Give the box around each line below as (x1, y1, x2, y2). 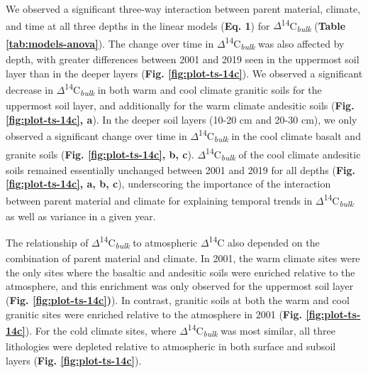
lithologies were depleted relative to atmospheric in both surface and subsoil (6, 338, 336, 353)
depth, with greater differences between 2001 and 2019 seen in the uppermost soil (6, 52, 359, 67)
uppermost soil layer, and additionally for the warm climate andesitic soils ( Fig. (6, 98, 355, 113)
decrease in (6, 82, 53, 97)
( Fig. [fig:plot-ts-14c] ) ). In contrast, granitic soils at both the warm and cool (6, 293, 350, 307)
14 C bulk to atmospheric (99, 233, 198, 252)
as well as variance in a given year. (6, 208, 156, 223)
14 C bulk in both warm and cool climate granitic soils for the (65, 80, 322, 99)
